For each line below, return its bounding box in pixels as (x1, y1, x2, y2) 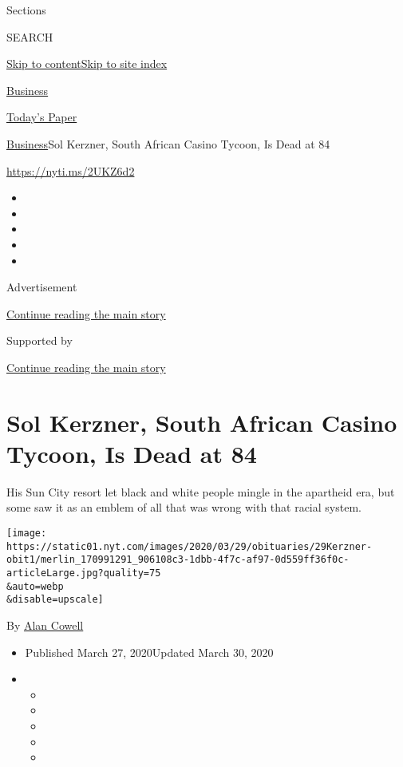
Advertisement (6, 279, 77, 295)
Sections (6, 2, 46, 18)
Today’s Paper (6, 109, 77, 125)
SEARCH (6, 28, 53, 45)
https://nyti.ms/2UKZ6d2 (6, 162, 135, 179)
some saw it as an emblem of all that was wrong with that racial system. (6, 499, 362, 516)
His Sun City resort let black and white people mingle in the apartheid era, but (6, 483, 395, 500)
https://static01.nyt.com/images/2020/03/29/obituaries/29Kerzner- (6, 540, 373, 552)
